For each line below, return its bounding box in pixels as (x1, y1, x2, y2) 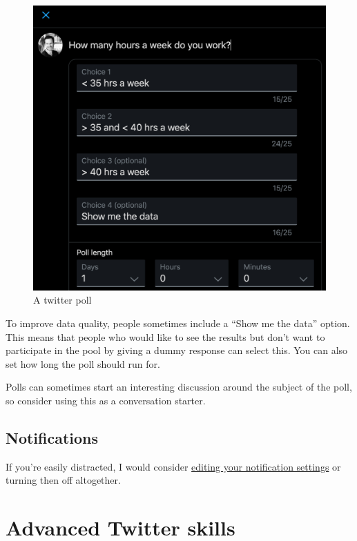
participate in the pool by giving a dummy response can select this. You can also (6, 343, 348, 357)
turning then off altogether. (6, 473, 121, 487)
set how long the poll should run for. (6, 356, 160, 371)
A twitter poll (33, 293, 92, 307)
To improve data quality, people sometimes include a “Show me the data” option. (6, 316, 350, 330)
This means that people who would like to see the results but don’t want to (6, 329, 325, 344)
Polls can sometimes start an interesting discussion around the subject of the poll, (6, 380, 352, 394)
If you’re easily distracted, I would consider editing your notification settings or (6, 459, 341, 473)
